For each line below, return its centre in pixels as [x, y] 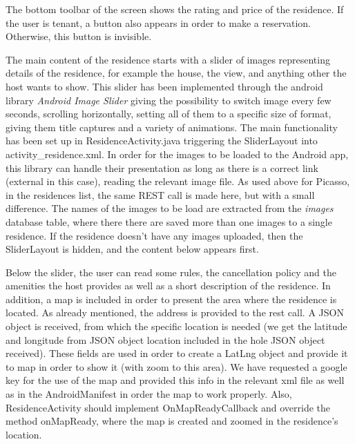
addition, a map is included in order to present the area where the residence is [171, 299]
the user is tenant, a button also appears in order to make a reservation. [158, 22]
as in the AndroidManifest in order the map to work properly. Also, [149, 394]
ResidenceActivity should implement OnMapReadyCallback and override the [168, 407]
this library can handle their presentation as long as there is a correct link [162, 167]
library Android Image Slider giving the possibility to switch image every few [169, 100]
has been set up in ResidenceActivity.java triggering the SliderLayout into [162, 141]
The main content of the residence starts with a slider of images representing [168, 59]
